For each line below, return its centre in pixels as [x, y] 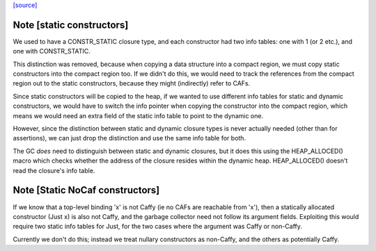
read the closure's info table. [54, 170]
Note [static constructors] [71, 25]
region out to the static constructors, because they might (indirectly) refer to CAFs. [132, 83]
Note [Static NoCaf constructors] [86, 190]
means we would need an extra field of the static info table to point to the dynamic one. [138, 115]
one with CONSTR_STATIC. [52, 51]
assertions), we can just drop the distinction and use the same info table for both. [130, 138]
